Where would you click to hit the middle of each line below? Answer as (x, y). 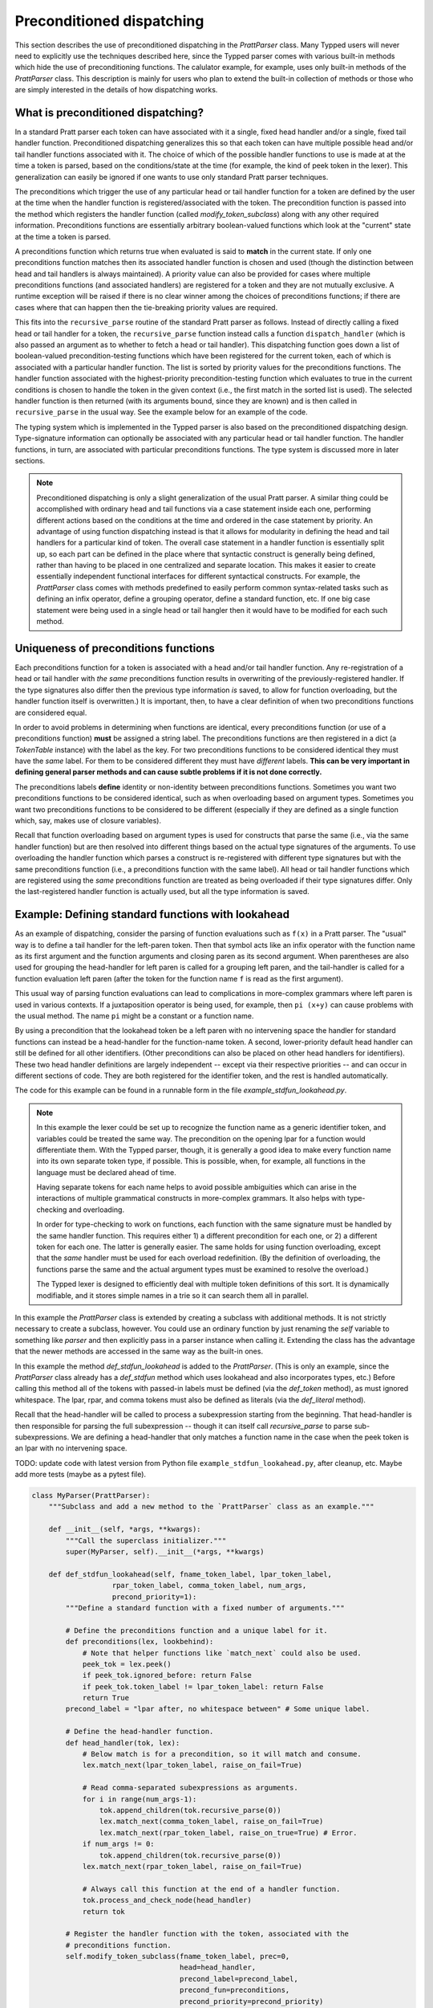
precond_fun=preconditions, (235, 1990)
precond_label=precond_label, (239, 1979)
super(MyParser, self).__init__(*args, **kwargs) (165, 1551)
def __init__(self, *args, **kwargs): (125, 1529)
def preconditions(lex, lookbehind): (140, 1642)
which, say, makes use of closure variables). (88, 821)
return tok (104, 1911)
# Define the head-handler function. (140, 1732)
